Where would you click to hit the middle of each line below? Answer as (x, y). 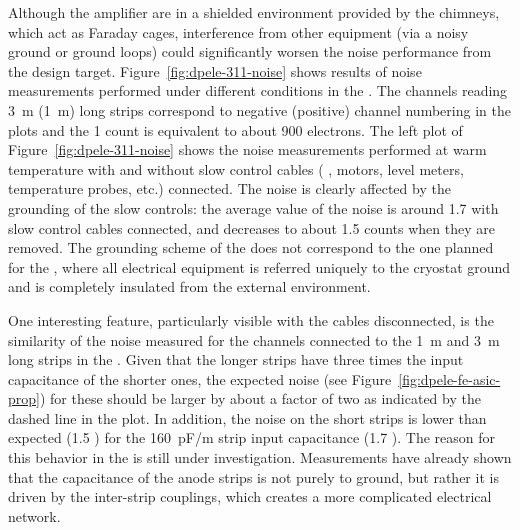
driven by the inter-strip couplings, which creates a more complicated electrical (250, 496)
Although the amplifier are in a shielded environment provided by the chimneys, (254, 12)
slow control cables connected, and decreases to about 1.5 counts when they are (251, 227)
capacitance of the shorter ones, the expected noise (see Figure (200, 378)
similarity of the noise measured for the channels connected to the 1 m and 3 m (254, 339)
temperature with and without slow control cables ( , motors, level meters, (236, 168)
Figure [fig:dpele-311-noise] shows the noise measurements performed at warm (247, 149)
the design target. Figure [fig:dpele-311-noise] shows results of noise (215, 70)
